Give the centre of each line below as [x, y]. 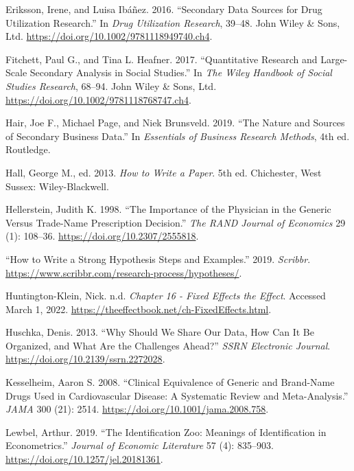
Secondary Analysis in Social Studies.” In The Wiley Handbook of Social [181, 72]
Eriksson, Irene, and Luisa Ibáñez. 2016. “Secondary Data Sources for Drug [164, 9]
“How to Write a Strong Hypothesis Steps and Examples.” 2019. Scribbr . [158, 259]
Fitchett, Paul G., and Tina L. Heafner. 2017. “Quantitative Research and [162, 59]
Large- [334, 59]
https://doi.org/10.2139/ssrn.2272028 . [85, 359]
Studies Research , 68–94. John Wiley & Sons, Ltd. [111, 85]
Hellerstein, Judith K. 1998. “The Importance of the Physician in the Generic [168, 209]
